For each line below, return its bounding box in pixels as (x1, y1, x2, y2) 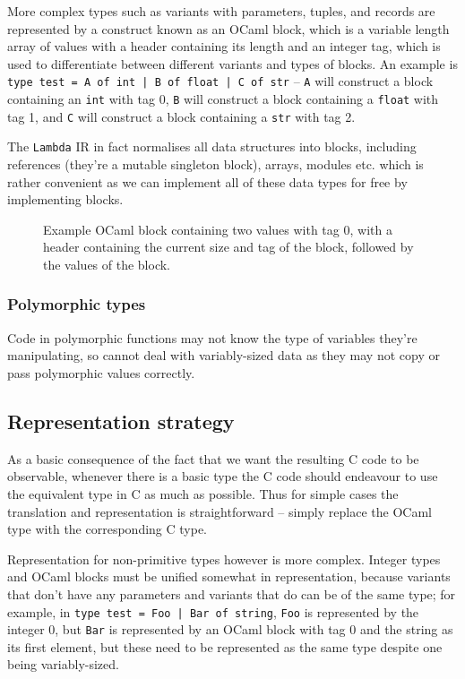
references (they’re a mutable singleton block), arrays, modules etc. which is (7, 155, 424, 173)
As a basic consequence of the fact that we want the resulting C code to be (7, 449, 419, 468)
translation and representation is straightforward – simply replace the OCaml (7, 502, 432, 520)
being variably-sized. (7, 655, 119, 674)
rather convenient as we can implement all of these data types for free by (7, 172, 408, 191)
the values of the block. (43, 254, 171, 273)
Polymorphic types (7, 293, 146, 315)
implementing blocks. (7, 190, 124, 209)
